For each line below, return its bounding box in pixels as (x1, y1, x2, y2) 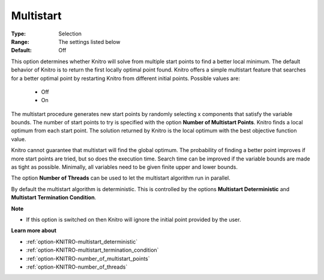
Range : (11, 38, 29, 45)
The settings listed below (58, 38, 121, 45)
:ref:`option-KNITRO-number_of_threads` (26, 263, 128, 270)
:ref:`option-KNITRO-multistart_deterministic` (26, 238, 138, 245)
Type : (11, 30, 26, 37)
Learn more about (11, 227, 57, 234)
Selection (58, 30, 82, 37)
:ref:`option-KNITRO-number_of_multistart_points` (26, 255, 150, 262)
